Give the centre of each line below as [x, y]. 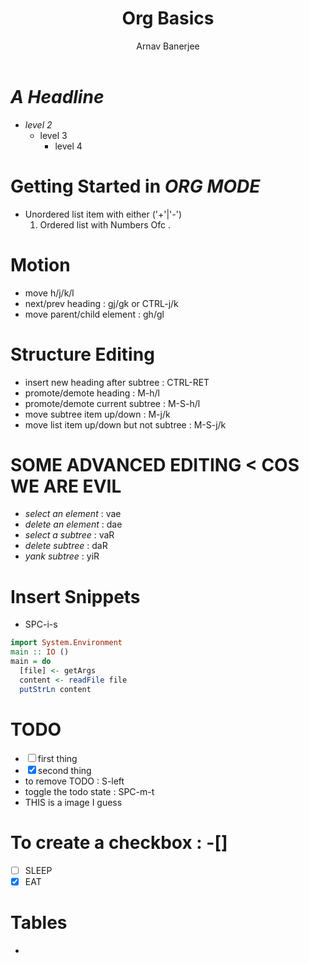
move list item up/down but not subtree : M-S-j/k [125, 424]
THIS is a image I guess [73, 802]
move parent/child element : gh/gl [94, 314]
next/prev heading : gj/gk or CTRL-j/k [101, 303]
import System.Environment [66, 643]
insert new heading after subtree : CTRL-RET [117, 382]
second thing [64, 770]
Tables [39, 922]
